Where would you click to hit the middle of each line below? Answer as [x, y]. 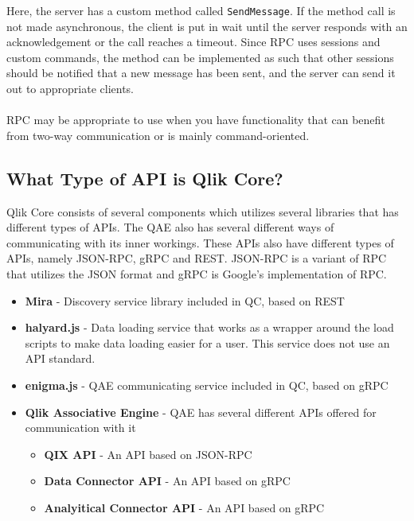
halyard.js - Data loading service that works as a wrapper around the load [209, 327]
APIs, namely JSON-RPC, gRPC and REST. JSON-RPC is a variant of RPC [197, 258]
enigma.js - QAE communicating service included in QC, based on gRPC [207, 385]
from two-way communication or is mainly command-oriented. [158, 135]
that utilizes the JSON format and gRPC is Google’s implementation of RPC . [197, 273]
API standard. [60, 358]
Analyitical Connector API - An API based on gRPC [184, 507]
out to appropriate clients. [70, 89]
